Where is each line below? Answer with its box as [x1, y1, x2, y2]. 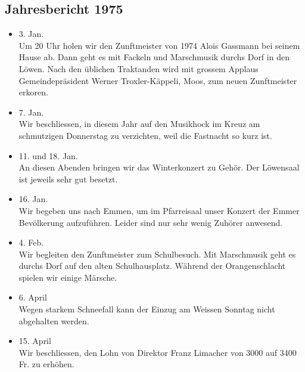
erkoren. [18, 86, 48, 98]
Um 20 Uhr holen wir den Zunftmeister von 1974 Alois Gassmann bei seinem [18, 39, 300, 51]
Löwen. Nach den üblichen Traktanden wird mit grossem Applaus [18, 62, 259, 75]
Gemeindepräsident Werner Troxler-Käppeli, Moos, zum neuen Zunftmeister [18, 74, 297, 86]
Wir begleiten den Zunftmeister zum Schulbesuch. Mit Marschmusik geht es [18, 247, 296, 260]
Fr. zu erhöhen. [18, 358, 74, 370]
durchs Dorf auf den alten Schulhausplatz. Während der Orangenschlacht [18, 259, 286, 272]
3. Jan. [18, 27, 44, 40]
